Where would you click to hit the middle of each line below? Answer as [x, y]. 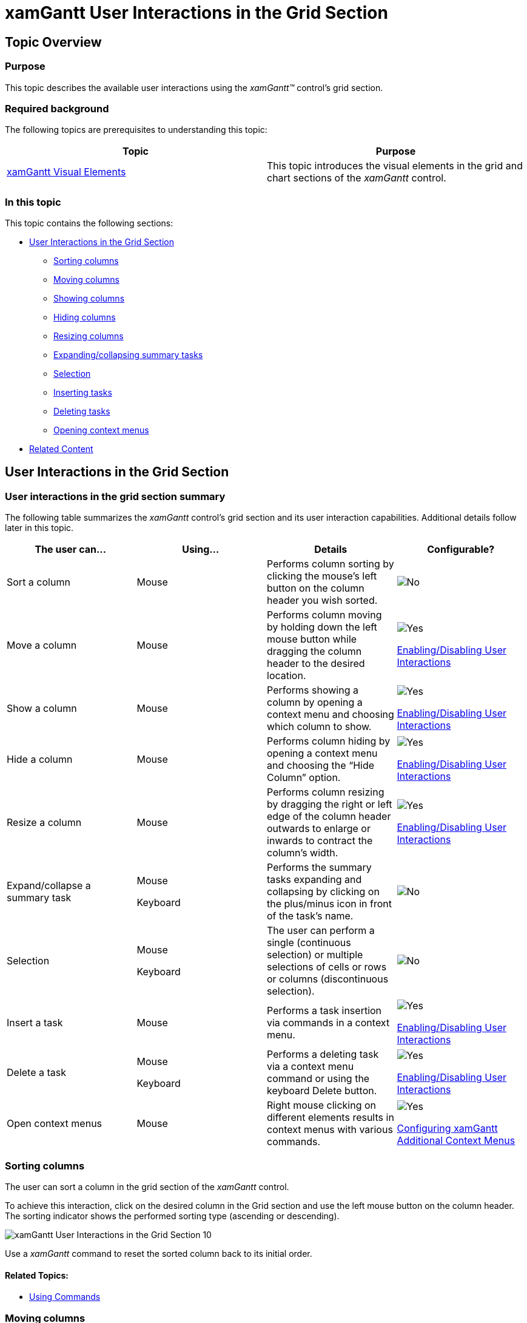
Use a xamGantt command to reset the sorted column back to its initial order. [159, 1254]
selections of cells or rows [327, 967]
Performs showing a [313, 690]
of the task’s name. [310, 916]
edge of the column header [329, 817]
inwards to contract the [320, 841]
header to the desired [316, 664]
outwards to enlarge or [319, 829]
